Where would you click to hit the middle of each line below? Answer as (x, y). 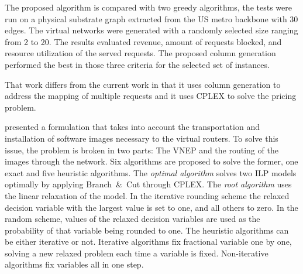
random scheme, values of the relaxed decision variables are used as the (132, 219)
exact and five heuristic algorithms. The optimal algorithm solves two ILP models (151, 172)
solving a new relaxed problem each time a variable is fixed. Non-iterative (137, 253)
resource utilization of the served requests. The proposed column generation (140, 53)
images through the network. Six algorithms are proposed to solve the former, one (151, 161)
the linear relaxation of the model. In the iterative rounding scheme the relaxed (147, 195)
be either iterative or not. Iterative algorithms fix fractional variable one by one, (148, 242)
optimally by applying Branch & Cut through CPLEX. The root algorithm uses (148, 184)
